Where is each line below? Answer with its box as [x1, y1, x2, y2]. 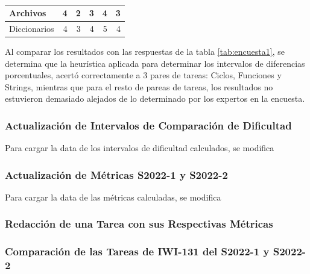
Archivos [9, 7, 46, 19]
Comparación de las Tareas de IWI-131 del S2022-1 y [5, 244, 270, 259]
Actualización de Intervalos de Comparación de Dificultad [5, 117, 292, 132]
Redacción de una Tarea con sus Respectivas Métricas [5, 216, 273, 231]
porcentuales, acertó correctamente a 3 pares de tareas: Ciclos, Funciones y [5, 69, 282, 81]
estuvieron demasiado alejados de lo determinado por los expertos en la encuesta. [5, 92, 305, 105]
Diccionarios [9, 22, 54, 34]
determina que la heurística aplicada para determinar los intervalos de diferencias [5, 57, 305, 69]
